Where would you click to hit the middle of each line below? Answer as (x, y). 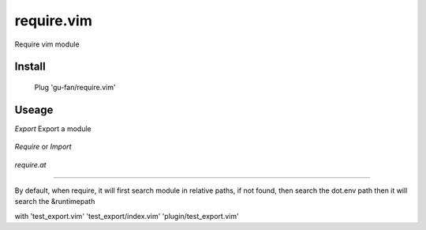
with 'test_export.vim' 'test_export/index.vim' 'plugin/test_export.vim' (127, 216)
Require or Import (43, 147)
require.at (30, 164)
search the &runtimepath (55, 202)
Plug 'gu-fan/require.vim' (75, 87)
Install (30, 67)
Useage (34, 109)
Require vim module (47, 44)
